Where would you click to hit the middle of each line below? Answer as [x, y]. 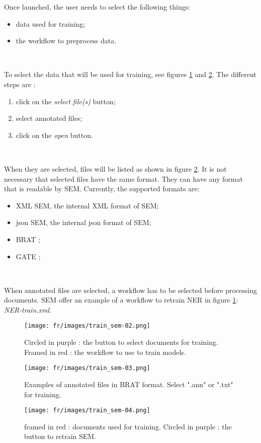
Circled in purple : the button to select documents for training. [121, 342]
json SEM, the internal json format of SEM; [83, 222]
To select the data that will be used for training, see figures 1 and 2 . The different [130, 74]
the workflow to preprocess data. [66, 41]
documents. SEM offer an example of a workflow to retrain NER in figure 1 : [121, 300]
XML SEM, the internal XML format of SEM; [87, 205]
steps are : [20, 84]
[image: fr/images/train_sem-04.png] [87, 411]
